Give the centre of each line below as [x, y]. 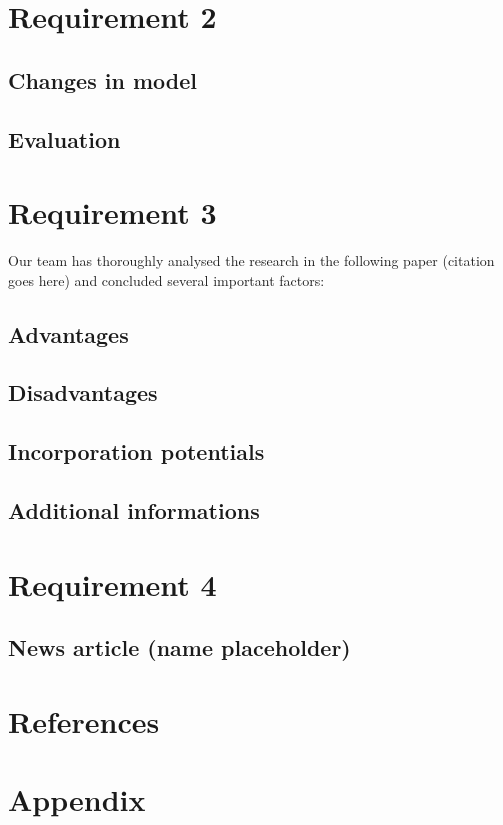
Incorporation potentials [136, 451]
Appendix [77, 799]
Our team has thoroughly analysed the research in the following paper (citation [251, 260]
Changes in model [102, 79]
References [84, 720]
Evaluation [64, 138]
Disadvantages [83, 392]
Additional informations [134, 509]
